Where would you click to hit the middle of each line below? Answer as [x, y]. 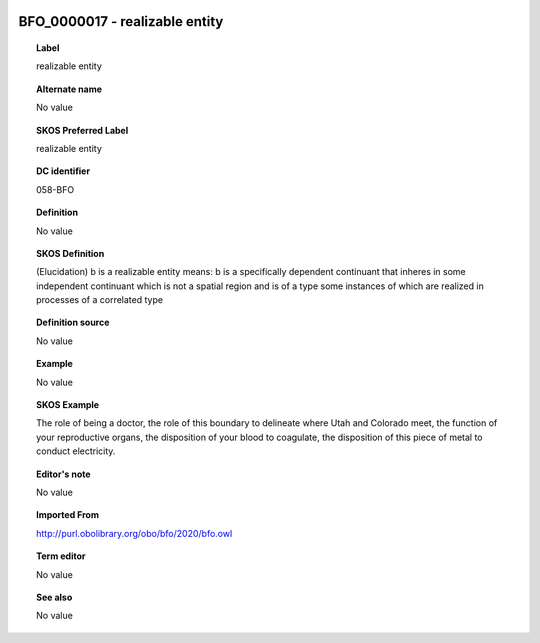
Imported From [68, 515]
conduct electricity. [76, 451]
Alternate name [69, 89]
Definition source [73, 322]
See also [54, 597]
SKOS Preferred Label [82, 130]
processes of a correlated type [100, 300]
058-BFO [55, 189]
